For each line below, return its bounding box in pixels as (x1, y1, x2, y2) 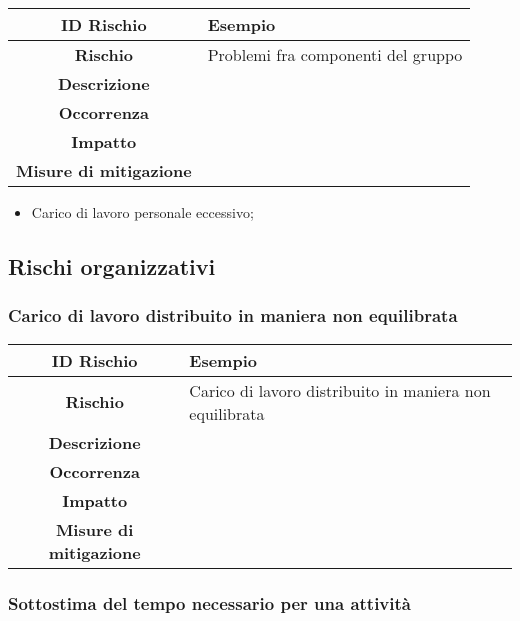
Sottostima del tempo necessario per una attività (8, 590, 411, 615)
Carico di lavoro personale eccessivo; (31, 202, 254, 222)
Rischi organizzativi (8, 250, 216, 281)
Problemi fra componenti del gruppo (207, 43, 463, 66)
